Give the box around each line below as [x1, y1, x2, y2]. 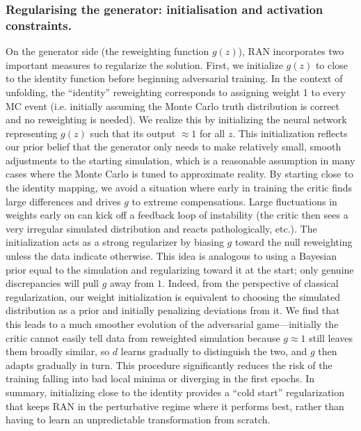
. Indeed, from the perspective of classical [162, 276, 339, 290]
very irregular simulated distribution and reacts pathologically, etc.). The [6, 221, 317, 235]
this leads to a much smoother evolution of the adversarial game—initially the [6, 317, 339, 331]
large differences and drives [6, 194, 121, 208]
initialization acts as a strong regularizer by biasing [6, 235, 224, 249]
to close [315, 57, 348, 72]
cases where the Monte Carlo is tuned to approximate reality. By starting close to [6, 166, 353, 181]
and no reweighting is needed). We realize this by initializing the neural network [6, 112, 347, 127]
